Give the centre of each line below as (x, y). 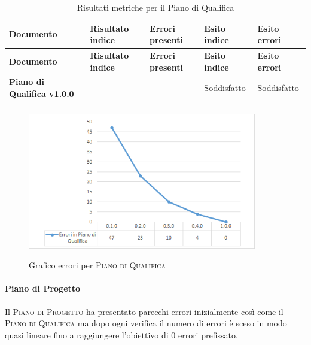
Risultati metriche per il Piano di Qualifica (155, 7)
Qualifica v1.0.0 (42, 94)
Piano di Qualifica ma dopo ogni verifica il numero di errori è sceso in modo (146, 323)
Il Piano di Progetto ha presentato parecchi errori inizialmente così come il (144, 311)
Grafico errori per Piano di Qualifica (97, 265)
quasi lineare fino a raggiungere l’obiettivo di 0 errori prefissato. (121, 335)
